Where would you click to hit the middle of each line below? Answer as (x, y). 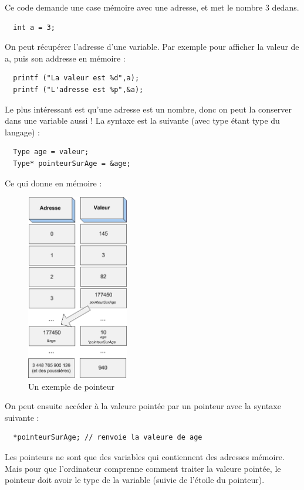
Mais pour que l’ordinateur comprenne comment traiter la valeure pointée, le (143, 468)
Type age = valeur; (51, 152)
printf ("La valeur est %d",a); (76, 78)
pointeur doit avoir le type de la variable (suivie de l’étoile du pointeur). (135, 480)
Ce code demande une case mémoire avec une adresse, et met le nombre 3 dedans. (152, 7)
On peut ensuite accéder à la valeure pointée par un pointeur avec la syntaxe (143, 406)
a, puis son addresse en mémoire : (65, 58)
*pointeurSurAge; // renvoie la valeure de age (108, 438)
